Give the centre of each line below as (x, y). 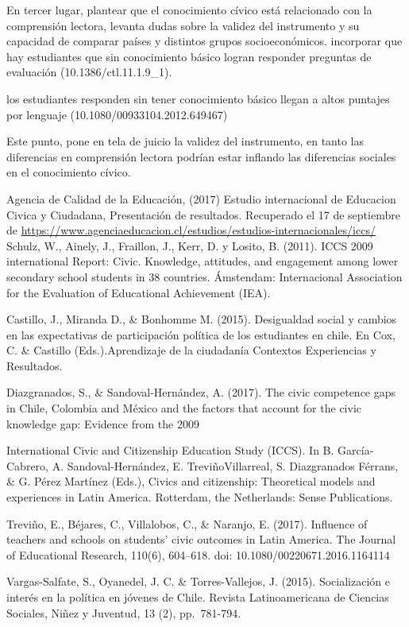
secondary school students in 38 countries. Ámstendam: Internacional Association (204, 276)
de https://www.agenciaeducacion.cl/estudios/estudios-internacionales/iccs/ (191, 230)
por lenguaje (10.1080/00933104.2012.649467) (117, 114)
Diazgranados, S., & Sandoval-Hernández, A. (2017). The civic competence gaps (201, 392)
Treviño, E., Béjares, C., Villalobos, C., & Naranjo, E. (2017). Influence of (187, 523)
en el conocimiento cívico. (69, 172)
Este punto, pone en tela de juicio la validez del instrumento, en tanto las (185, 141)
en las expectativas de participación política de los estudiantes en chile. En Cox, (201, 334)
